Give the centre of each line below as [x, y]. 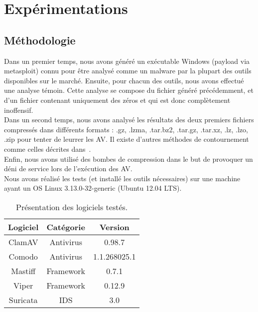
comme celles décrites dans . [48, 149]
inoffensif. [19, 110]
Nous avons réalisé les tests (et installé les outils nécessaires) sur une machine [122, 178]
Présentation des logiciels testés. [72, 207]
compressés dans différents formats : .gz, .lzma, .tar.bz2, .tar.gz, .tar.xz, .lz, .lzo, [126, 129]
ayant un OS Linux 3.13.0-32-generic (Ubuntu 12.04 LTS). [93, 188]
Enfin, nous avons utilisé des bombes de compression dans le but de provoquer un [129, 158]
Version [114, 227]
